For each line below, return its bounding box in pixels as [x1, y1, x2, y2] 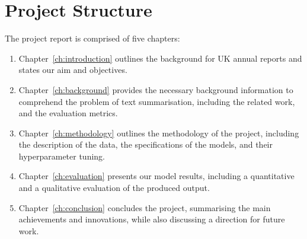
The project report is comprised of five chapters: [5, 32, 180, 44]
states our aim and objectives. [18, 63, 127, 76]
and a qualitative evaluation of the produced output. [18, 181, 210, 194]
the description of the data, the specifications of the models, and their [18, 138, 273, 151]
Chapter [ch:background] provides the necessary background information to [18, 83, 293, 95]
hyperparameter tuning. [18, 149, 105, 162]
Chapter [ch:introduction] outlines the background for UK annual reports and [18, 52, 302, 64]
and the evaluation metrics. [18, 107, 118, 119]
